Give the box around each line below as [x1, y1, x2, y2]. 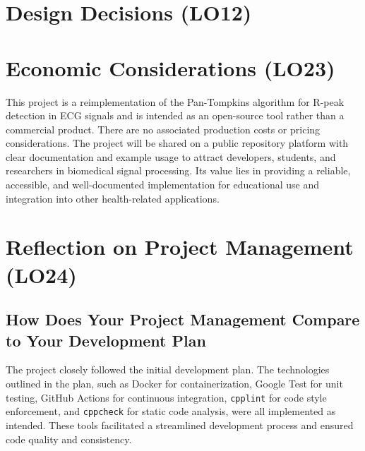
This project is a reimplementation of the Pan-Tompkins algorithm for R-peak [6, 94, 345, 109]
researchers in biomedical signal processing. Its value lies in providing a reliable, [6, 163, 351, 178]
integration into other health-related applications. [6, 191, 220, 205]
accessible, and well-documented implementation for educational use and [6, 177, 319, 192]
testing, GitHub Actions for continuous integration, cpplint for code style [6, 390, 327, 404]
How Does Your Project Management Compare [6, 308, 360, 330]
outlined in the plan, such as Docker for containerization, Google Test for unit [6, 376, 343, 390]
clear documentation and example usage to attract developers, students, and [6, 149, 336, 164]
